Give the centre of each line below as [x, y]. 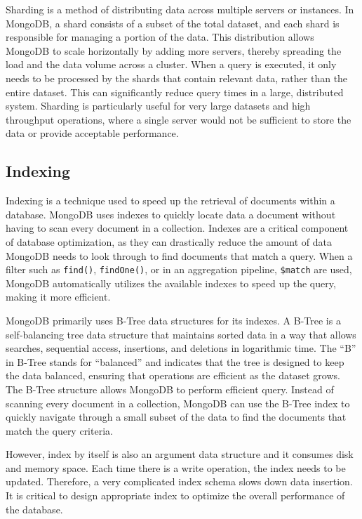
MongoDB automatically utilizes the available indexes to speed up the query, [171, 283]
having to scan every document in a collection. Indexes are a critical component [177, 228]
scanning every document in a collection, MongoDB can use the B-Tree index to [178, 403]
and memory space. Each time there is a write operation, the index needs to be [176, 467]
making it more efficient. [58, 297]
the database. [34, 509]
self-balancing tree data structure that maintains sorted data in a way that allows [181, 334]
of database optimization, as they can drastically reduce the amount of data [169, 241]
